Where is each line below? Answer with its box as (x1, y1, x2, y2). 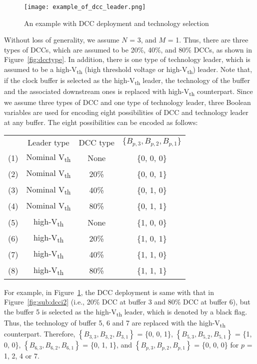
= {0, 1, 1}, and (82, 339, 132, 350)
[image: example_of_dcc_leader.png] (24, 3, 146, 10)
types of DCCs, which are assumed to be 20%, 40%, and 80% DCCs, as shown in (4, 44, 252, 54)
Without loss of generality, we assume (4, 34, 119, 45)
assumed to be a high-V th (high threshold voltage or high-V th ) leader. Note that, (4, 64, 252, 75)
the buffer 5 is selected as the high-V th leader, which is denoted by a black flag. (4, 306, 247, 318)
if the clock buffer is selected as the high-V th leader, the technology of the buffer (4, 75, 250, 86)
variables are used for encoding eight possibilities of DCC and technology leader (4, 107, 248, 117)
